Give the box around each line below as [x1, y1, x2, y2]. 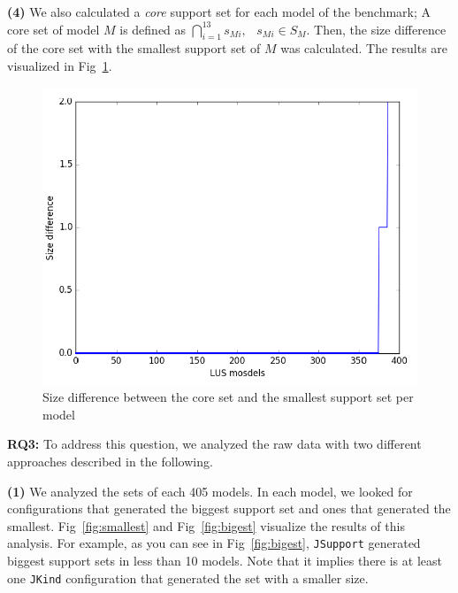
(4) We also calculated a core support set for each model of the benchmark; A [7, 3, 431, 20]
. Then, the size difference [306, 19, 447, 38]
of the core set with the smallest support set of [7, 39, 261, 58]
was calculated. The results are [280, 39, 448, 58]
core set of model [7, 19, 100, 38]
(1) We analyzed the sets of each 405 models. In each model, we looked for [7, 481, 413, 500]
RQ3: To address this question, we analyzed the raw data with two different [7, 435, 422, 453]
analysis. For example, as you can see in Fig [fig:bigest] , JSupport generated [7, 534, 421, 552]
